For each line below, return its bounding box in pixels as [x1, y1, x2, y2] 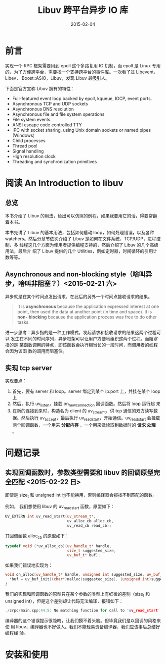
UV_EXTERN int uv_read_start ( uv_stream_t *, [5, 514, 96, 519]
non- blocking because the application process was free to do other [17, 314, 157, 320]
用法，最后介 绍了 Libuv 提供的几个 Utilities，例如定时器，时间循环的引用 [5, 248, 153, 254]
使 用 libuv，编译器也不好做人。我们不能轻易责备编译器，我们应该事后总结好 [5, 623, 161, 629]
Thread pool [12, 143, 38, 149]
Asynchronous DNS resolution [12, 106, 74, 112]
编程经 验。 [5, 630, 28, 636]
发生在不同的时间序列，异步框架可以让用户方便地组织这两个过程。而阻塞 [10, 335, 158, 342]
